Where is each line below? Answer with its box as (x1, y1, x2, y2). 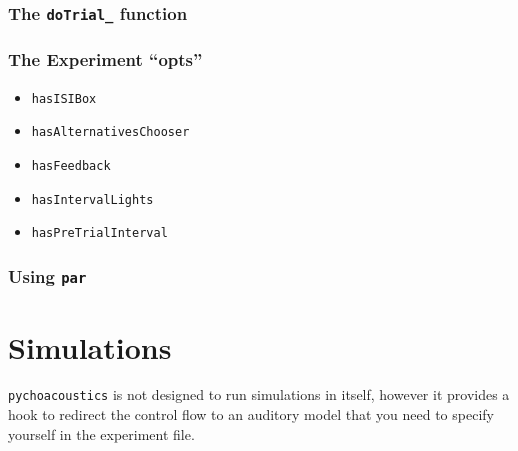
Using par (8, 263, 87, 288)
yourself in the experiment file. (8, 423, 195, 444)
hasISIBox (31, 91, 97, 106)
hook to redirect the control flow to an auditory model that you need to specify (8, 404, 494, 425)
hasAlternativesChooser (31, 125, 190, 140)
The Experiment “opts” (8, 47, 203, 72)
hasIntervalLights (31, 192, 154, 207)
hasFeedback (31, 158, 111, 173)
